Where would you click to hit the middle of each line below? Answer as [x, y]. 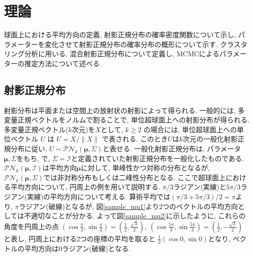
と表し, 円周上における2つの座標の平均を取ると [80, 238]
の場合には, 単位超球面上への [190, 129]
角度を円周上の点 [31, 226]
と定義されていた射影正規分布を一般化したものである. [158, 158]
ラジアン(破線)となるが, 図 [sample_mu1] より [89, 206]
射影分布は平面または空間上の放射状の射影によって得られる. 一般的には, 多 [124, 110]
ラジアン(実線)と [200, 187]
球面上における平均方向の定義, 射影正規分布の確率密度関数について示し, [120, 35]
